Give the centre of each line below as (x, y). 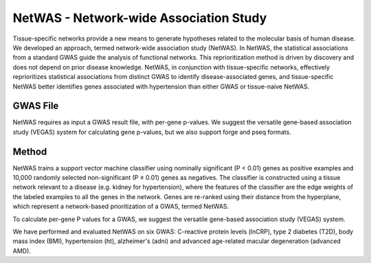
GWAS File (36, 106)
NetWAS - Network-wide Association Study (140, 18)
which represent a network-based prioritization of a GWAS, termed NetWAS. (121, 207)
